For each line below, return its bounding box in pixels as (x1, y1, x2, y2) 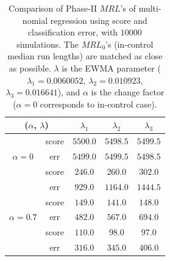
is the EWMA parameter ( (62, 61, 161, 74)
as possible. (9, 61, 51, 74)
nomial (22, 13, 48, 26)
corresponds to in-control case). (40, 97, 157, 110)
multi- (138, 2, 161, 14)
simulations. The (16, 37, 79, 50)
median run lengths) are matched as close (7, 50, 163, 62)
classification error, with (27, 26, 118, 39)
